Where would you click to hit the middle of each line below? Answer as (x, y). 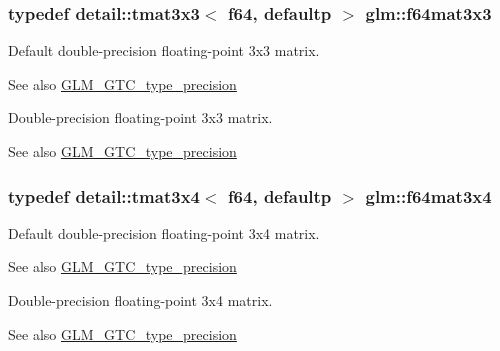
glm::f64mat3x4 (428, 195)
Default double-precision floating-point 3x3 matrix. (164, 50)
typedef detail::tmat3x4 (104, 195)
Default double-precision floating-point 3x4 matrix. (164, 232)
